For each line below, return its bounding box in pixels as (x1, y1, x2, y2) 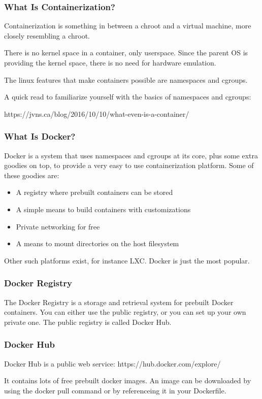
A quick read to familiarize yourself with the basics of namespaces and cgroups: (4, 91, 251, 102)
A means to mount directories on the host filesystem (16, 238, 179, 249)
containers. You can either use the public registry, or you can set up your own (4, 307, 246, 317)
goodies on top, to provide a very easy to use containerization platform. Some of (4, 160, 254, 171)
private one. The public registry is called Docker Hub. (4, 316, 172, 327)
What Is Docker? (4, 130, 76, 143)
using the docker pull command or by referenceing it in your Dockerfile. (4, 385, 226, 395)
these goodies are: (4, 170, 59, 180)
